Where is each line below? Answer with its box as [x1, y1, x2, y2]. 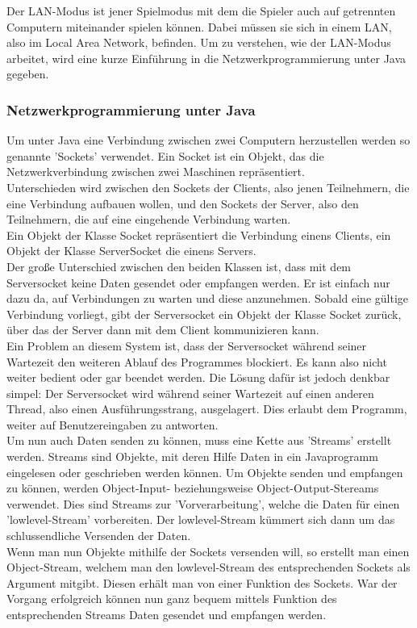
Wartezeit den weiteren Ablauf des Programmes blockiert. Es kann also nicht [6, 353, 387, 370]
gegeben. [6, 65, 49, 82]
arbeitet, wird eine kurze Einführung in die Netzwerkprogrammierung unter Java [6, 49, 407, 66]
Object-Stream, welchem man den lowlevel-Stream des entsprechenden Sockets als [6, 559, 411, 576]
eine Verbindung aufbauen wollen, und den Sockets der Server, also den [6, 195, 359, 211]
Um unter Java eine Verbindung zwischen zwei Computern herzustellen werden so [6, 132, 411, 149]
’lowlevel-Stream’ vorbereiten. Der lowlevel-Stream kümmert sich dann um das [6, 511, 395, 528]
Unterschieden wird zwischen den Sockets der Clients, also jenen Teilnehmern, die [6, 178, 410, 195]
